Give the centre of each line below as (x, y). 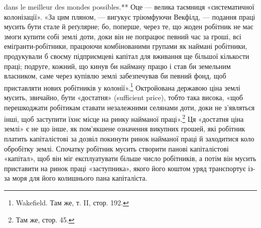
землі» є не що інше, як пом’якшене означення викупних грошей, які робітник (125, 129)
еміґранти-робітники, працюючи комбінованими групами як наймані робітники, (126, 46)
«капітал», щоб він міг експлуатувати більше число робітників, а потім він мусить (130, 158)
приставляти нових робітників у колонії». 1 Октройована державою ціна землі (122, 87)
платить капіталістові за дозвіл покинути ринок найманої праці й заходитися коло (129, 139)
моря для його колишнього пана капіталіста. (80, 178)
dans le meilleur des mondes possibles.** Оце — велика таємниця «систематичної (129, 7)
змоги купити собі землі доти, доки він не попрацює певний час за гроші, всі (123, 36)
